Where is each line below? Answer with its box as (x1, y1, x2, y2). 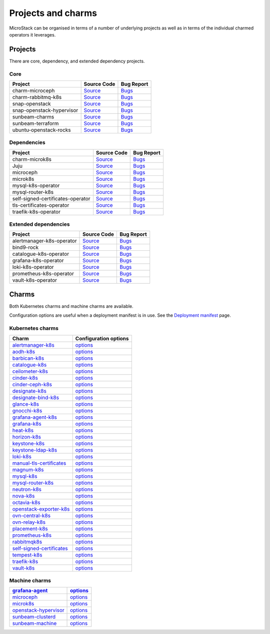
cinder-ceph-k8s (12, 381, 52, 388)
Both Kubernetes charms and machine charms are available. (9, 303, 133, 309)
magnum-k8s (12, 466, 44, 473)
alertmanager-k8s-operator (12, 237, 77, 244)
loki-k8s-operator (12, 264, 54, 271)
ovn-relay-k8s (12, 519, 46, 526)
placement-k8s (12, 525, 48, 532)
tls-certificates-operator (12, 201, 69, 208)
